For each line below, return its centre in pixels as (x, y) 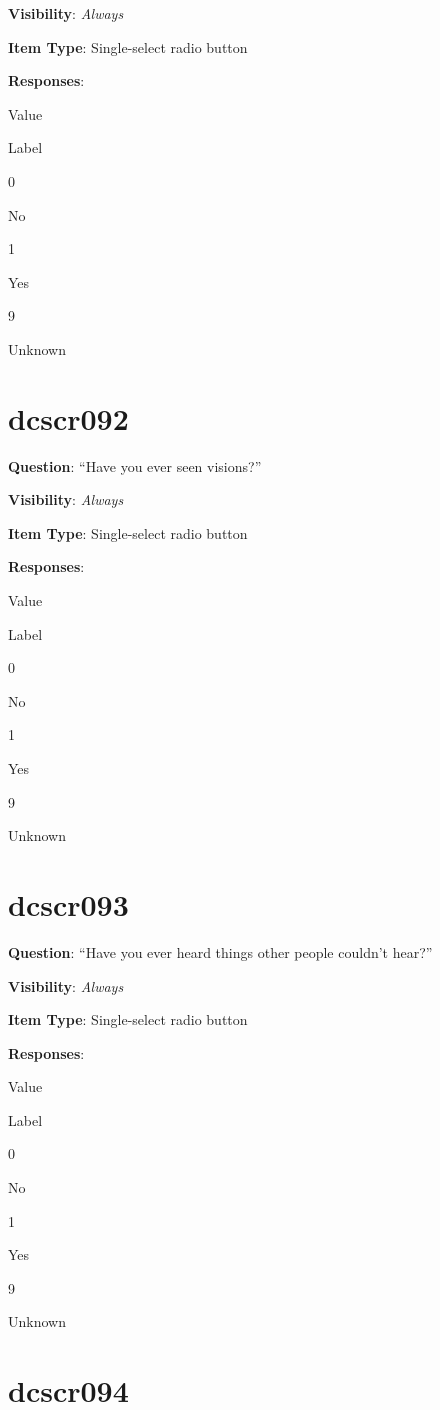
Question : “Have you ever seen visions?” (135, 465)
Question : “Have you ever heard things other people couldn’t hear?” (220, 951)
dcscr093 (68, 903)
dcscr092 (68, 417)
